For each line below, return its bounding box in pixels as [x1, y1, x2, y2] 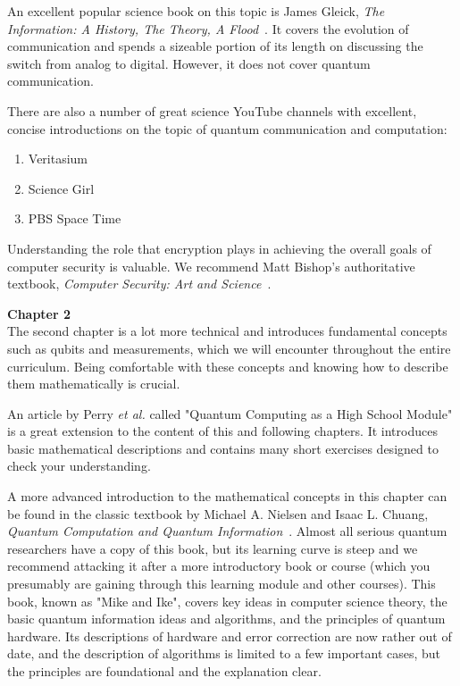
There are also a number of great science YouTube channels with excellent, [7, 101, 417, 120]
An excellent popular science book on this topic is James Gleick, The [7, 2, 385, 20]
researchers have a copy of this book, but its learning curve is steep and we [7, 539, 418, 557]
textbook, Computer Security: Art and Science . [7, 274, 272, 293]
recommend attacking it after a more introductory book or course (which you [7, 556, 431, 575]
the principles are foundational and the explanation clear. [7, 662, 322, 680]
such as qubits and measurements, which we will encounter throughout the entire [7, 339, 451, 357]
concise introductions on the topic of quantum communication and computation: [7, 119, 447, 138]
